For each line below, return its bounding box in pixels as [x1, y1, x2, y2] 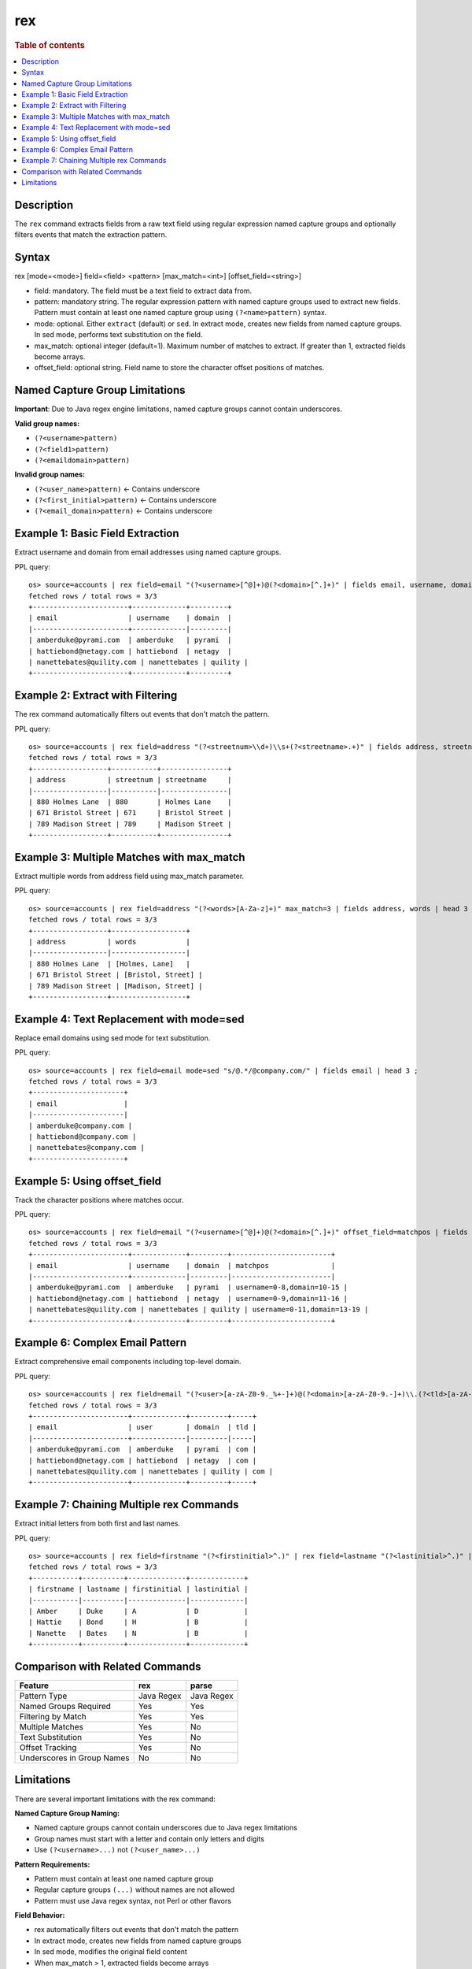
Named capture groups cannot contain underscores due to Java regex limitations [34, 1823, 298, 1833]
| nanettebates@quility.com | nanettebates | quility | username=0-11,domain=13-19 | [28, 1305, 369, 1315]
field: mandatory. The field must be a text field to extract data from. [34, 286, 252, 295]
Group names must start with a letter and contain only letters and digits [34, 1834, 265, 1843]
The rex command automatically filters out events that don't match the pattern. [14, 710, 270, 719]
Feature [19, 1680, 50, 1691]
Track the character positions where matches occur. [14, 1195, 184, 1204]
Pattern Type [19, 1690, 68, 1701]
